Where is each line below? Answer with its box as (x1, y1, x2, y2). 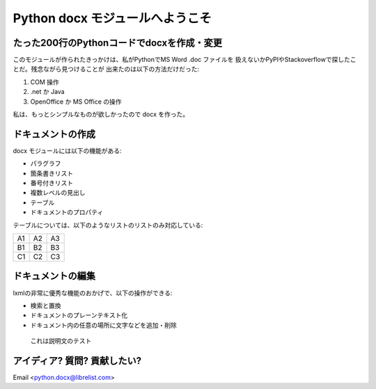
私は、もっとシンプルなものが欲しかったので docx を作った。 (13, 110, 189, 118)
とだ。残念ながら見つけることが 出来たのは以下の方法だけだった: (13, 65, 200, 73)
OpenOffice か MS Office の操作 (30, 97, 122, 106)
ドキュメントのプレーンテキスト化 (30, 311, 128, 319)
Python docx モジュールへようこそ (13, 10, 212, 26)
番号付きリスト (30, 179, 73, 187)
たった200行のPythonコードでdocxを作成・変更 (13, 37, 223, 49)
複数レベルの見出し (30, 189, 86, 197)
